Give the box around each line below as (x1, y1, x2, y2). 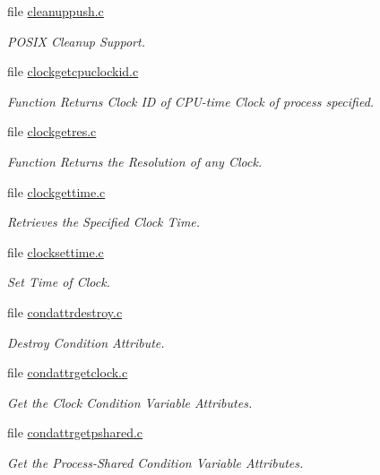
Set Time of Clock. (7, 272, 110, 291)
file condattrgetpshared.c (7, 423, 143, 442)
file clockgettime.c (7, 182, 106, 201)
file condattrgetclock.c (7, 363, 128, 382)
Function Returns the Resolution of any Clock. (7, 151, 263, 170)
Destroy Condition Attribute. (7, 332, 165, 351)
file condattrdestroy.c (7, 302, 123, 321)
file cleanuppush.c (7, 2, 104, 20)
